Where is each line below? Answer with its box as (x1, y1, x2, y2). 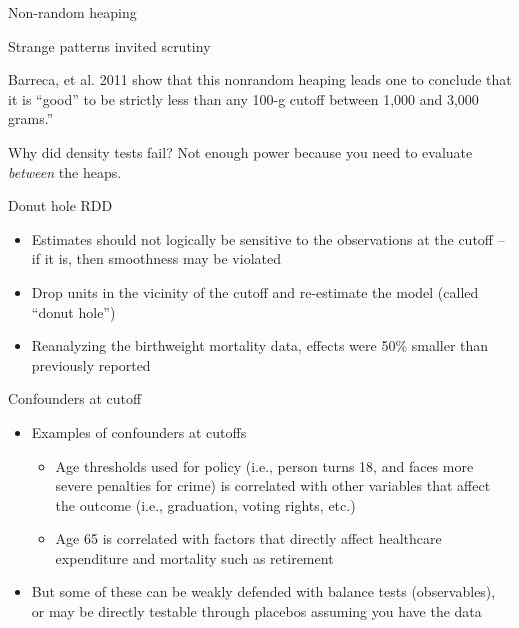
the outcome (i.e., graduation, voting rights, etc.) (55, 494, 356, 515)
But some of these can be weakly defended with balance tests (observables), (31, 581, 496, 602)
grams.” (8, 108, 54, 129)
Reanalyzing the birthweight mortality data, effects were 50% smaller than (31, 335, 489, 356)
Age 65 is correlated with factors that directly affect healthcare (55, 528, 442, 549)
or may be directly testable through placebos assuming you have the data (31, 601, 482, 622)
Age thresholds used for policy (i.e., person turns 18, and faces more (55, 455, 474, 476)
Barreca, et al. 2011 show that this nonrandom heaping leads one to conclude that (8, 69, 512, 90)
